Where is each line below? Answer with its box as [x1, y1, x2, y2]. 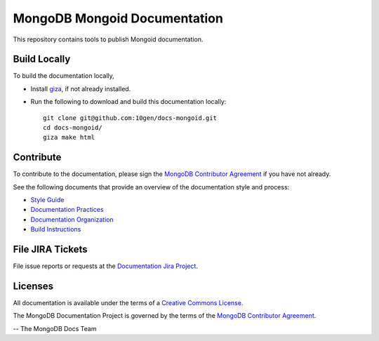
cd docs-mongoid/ [43, 123, 102, 132]
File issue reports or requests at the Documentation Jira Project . [13, 262, 198, 270]
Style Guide [30, 196, 65, 204]
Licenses [13, 280, 54, 292]
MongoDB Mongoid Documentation [13, 11, 224, 26]
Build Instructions [30, 225, 81, 234]
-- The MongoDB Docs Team [13, 324, 97, 333]
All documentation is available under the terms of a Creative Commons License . [13, 299, 244, 307]
